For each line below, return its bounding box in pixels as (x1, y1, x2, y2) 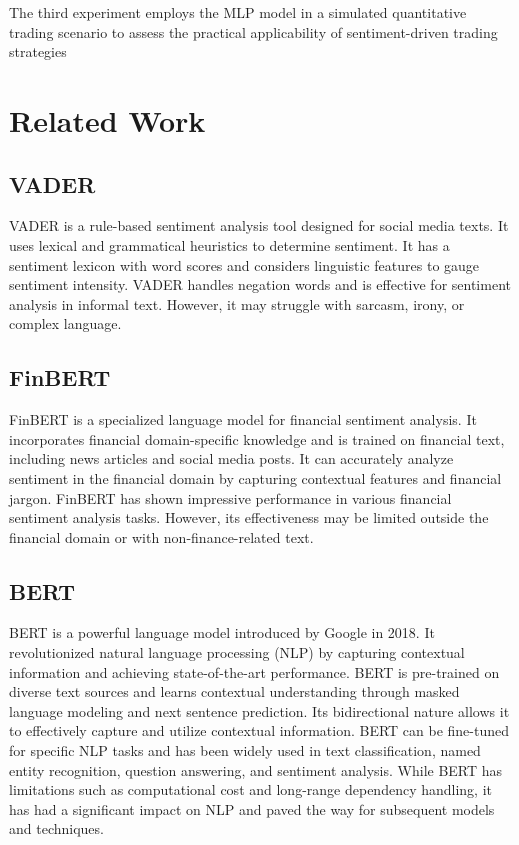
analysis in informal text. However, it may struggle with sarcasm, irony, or (9, 293, 465, 314)
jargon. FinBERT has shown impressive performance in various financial (9, 487, 452, 508)
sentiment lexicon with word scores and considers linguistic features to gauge (9, 254, 480, 275)
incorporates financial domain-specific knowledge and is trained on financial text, (9, 428, 505, 449)
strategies (9, 41, 67, 62)
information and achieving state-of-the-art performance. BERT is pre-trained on (9, 661, 500, 682)
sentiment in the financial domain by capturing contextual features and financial (9, 467, 502, 488)
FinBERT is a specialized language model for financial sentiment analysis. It (9, 409, 477, 430)
